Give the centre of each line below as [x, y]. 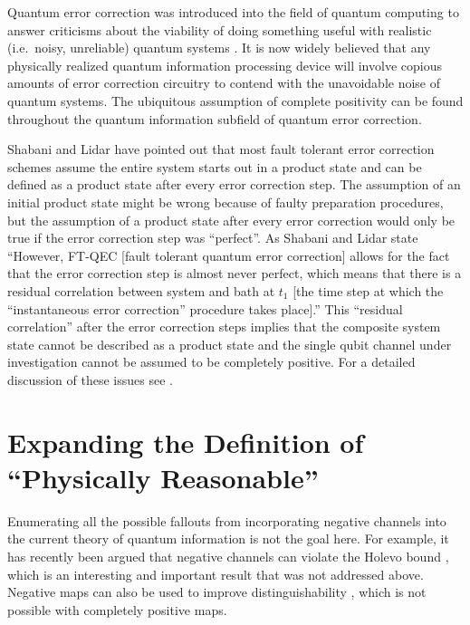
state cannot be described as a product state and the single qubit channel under [230, 344]
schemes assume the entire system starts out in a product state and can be [215, 166]
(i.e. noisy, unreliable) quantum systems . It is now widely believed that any [219, 48]
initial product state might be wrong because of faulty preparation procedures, [225, 202]
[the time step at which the [368, 290]
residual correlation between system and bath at [141, 290]
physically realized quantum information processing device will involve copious [225, 65]
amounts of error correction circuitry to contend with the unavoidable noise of [224, 83]
